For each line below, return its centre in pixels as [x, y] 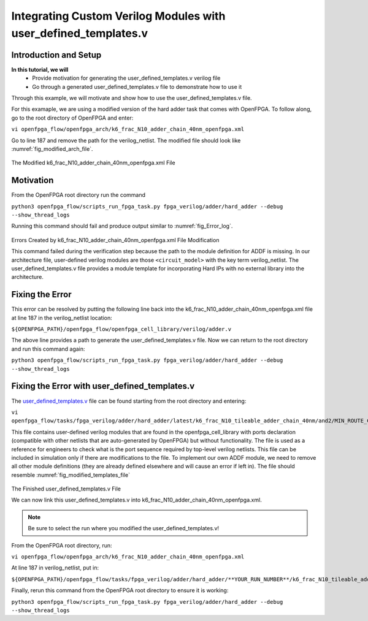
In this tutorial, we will [40, 69]
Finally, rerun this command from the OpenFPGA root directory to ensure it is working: [120, 590]
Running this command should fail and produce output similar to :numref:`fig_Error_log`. [122, 226]
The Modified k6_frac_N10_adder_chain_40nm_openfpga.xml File [93, 163]
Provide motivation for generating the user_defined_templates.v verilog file [126, 78]
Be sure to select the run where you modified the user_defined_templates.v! [124, 528]
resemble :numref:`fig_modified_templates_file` [71, 474]
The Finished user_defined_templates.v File [66, 489]
